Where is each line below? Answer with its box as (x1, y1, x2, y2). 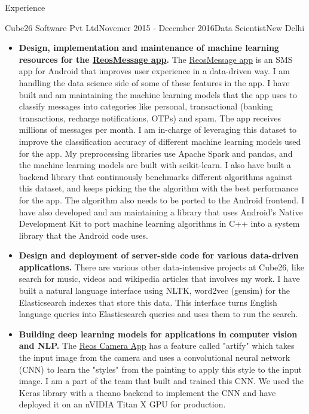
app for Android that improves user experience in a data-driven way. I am (19, 65, 290, 77)
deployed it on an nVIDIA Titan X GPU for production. (19, 398, 226, 410)
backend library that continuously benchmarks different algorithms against (19, 170, 292, 182)
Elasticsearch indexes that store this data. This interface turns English (19, 296, 277, 308)
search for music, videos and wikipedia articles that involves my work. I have (19, 272, 300, 285)
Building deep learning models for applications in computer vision (19, 327, 298, 340)
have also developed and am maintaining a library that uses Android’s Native (19, 205, 303, 218)
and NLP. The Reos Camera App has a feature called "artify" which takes (19, 339, 295, 352)
